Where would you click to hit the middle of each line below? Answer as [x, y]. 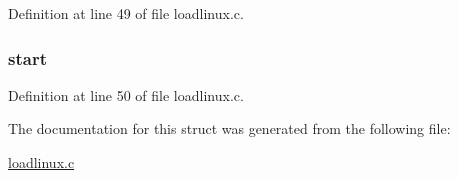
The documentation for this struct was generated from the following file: [229, 128]
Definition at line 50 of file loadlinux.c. [126, 94]
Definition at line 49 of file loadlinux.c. [126, 13]
